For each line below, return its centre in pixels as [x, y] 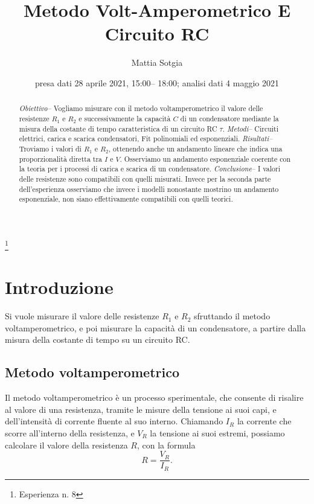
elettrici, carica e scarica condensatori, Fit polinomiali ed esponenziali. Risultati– [146, 139]
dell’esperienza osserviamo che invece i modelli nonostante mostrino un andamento [149, 189]
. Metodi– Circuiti [251, 128]
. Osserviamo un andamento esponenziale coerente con [205, 158]
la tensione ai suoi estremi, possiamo [217, 433]
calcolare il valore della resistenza [66, 445]
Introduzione [59, 287]
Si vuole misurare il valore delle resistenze [82, 316]
